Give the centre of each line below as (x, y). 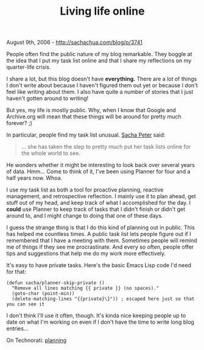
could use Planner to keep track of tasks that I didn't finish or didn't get (96, 209)
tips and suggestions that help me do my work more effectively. (86, 254)
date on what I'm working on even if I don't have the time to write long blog (100, 322)
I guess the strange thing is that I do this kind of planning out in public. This (100, 227)
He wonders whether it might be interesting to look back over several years (100, 165)
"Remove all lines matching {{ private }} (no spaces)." (86, 288)
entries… (17, 329)
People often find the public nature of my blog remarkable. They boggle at (99, 54)
